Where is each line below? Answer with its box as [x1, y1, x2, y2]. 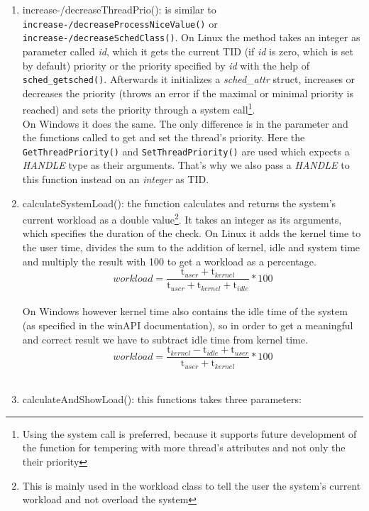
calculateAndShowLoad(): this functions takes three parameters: [22, 392, 302, 407]
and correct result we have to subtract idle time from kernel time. [22, 331, 308, 346]
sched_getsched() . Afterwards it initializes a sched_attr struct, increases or [22, 72, 356, 87]
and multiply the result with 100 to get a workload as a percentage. [22, 253, 316, 268]
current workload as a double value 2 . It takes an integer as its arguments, [22, 210, 342, 226]
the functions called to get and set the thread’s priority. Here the [22, 130, 305, 145]
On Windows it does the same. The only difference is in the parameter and [22, 116, 348, 131]
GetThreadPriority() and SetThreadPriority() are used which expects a [22, 143, 350, 158]
